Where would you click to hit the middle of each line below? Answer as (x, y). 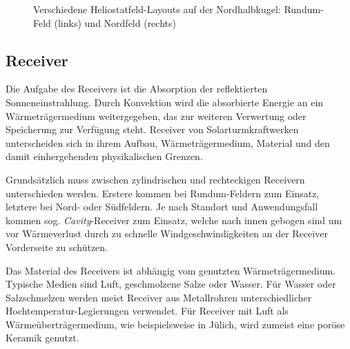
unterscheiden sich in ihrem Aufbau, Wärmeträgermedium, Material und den (168, 142)
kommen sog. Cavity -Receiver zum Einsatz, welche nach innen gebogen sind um (174, 220)
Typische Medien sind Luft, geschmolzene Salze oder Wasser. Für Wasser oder (171, 284)
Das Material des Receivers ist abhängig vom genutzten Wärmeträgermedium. (171, 270)
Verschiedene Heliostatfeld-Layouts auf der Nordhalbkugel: (157, 9)
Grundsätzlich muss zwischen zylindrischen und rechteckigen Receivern (155, 179)
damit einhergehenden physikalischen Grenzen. (104, 156)
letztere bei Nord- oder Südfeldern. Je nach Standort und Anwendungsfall (162, 207)
